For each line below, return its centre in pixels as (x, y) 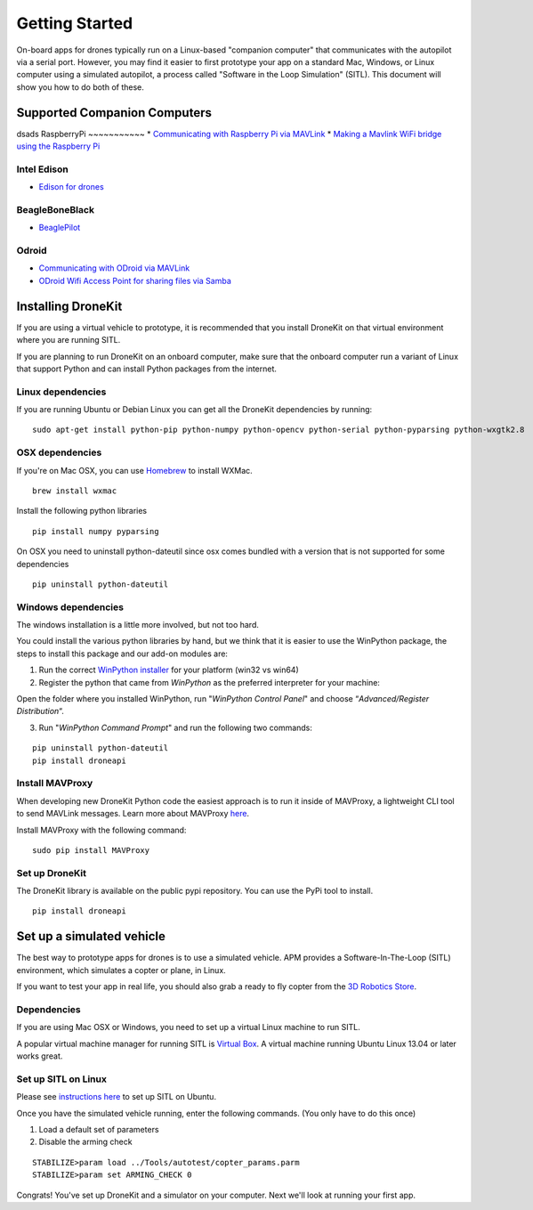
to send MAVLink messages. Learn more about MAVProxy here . (133, 814)
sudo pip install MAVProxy (91, 850)
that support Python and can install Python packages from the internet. (147, 369)
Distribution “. (40, 711)
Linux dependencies (61, 392)
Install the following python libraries (82, 511)
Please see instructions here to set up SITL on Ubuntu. (117, 1097)
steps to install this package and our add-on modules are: (122, 654)
